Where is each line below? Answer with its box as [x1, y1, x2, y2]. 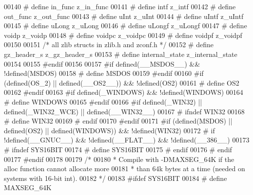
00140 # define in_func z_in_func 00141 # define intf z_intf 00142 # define [4, 1, 236, 11]
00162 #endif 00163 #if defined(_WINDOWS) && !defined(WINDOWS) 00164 [4, 87, 243, 97]
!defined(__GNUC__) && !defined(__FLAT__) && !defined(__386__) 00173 [4, 135, 250, 145]
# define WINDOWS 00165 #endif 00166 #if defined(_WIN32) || [4, 96, 202, 106]
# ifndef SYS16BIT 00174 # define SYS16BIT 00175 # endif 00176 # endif [4, 144, 232, 154]
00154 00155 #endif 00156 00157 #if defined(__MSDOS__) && [4, 58, 200, 69]
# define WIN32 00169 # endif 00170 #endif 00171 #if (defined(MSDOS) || [4, 116, 233, 126]
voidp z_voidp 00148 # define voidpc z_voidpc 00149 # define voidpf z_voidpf [4, 30, 242, 40]
